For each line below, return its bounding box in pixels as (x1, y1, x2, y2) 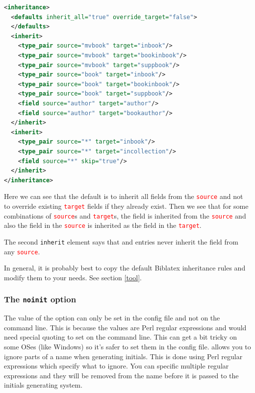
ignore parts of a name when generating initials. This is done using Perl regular (4, 351, 243, 361)
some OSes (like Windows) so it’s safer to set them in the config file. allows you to (4, 341, 251, 351)
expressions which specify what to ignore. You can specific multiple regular (4, 361, 229, 371)
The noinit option (4, 293, 76, 305)
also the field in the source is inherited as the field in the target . (4, 220, 202, 230)
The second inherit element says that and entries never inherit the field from (4, 236, 238, 246)
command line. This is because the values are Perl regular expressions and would (4, 322, 247, 332)
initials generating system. (4, 380, 83, 390)
